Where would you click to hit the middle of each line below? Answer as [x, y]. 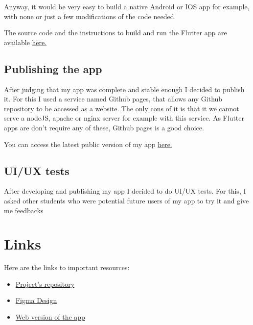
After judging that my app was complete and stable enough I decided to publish [124, 89]
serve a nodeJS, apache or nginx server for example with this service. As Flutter [124, 118]
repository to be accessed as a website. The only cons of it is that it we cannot [122, 108]
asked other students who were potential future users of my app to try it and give [126, 200]
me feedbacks [24, 210]
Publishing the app [53, 68]
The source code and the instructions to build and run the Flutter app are [115, 33]
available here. [25, 42]
